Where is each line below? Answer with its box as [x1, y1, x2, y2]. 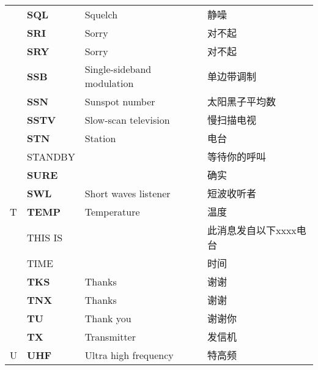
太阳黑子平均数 [207, 94, 276, 108]
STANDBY [27, 149, 75, 164]
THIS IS [27, 230, 63, 244]
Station [84, 130, 116, 145]
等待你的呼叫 [207, 149, 266, 164]
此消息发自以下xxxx [207, 223, 297, 237]
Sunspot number [84, 94, 155, 108]
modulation [84, 76, 134, 90]
